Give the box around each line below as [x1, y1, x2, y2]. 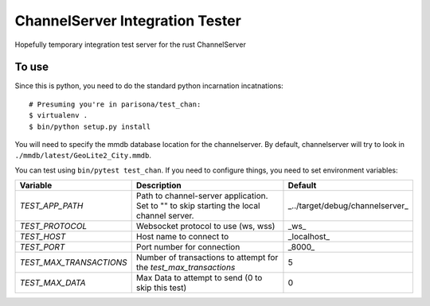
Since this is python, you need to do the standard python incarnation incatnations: [14, 81, 284, 91]
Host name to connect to [135, 231, 229, 242]
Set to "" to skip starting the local [135, 200, 260, 211]
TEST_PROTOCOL [19, 221, 88, 232]
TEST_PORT [19, 242, 65, 253]
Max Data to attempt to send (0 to [135, 273, 263, 284]
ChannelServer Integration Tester [14, 12, 242, 29]
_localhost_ [287, 231, 330, 242]
